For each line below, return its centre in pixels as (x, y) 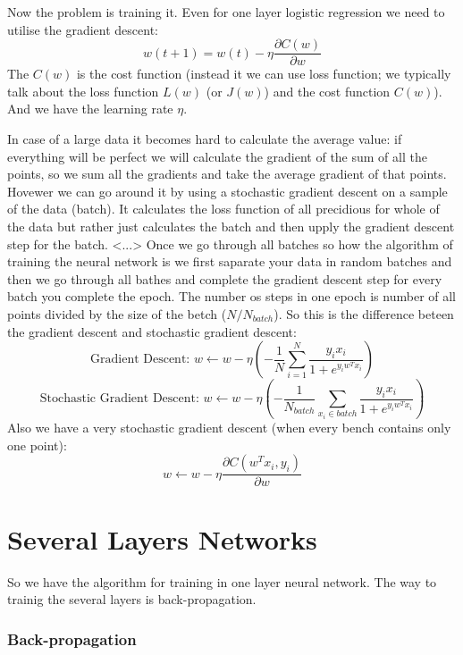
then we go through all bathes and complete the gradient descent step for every (225, 278)
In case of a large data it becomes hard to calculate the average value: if (205, 139)
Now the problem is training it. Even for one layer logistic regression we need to (226, 12)
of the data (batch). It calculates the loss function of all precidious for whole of (223, 209)
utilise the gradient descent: (83, 29)
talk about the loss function (83, 91)
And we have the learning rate (90, 109)
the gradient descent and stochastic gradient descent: (152, 331)
